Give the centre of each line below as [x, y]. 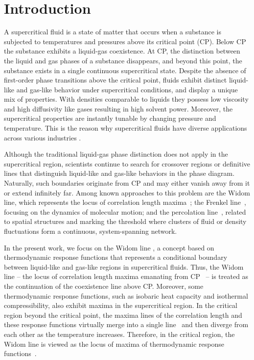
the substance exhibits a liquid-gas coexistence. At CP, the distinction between [122, 51]
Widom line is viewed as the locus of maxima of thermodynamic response [114, 344]
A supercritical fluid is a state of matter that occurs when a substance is [113, 32]
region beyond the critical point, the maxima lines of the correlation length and [123, 315]
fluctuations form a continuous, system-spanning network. [91, 231]
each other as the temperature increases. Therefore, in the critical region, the [119, 334]
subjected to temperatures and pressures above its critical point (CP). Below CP [125, 41]
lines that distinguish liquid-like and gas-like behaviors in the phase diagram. [119, 173]
